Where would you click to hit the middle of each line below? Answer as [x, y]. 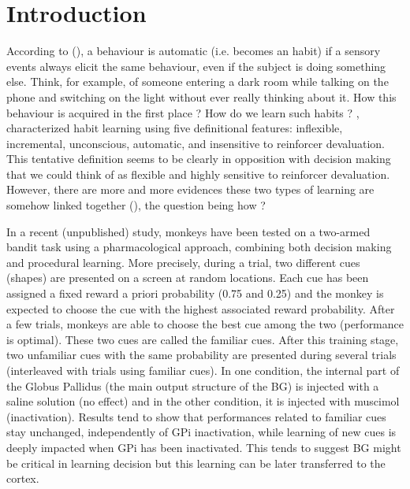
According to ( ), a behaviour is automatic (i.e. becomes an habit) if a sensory [194, 51]
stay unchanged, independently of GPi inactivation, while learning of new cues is [201, 432]
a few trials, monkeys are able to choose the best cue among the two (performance [205, 324]
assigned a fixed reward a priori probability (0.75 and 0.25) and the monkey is [195, 293]
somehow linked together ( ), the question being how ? [136, 205]
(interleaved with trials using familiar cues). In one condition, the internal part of [203, 370]
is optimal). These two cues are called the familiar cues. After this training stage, [203, 339]
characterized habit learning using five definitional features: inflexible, [175, 128]
